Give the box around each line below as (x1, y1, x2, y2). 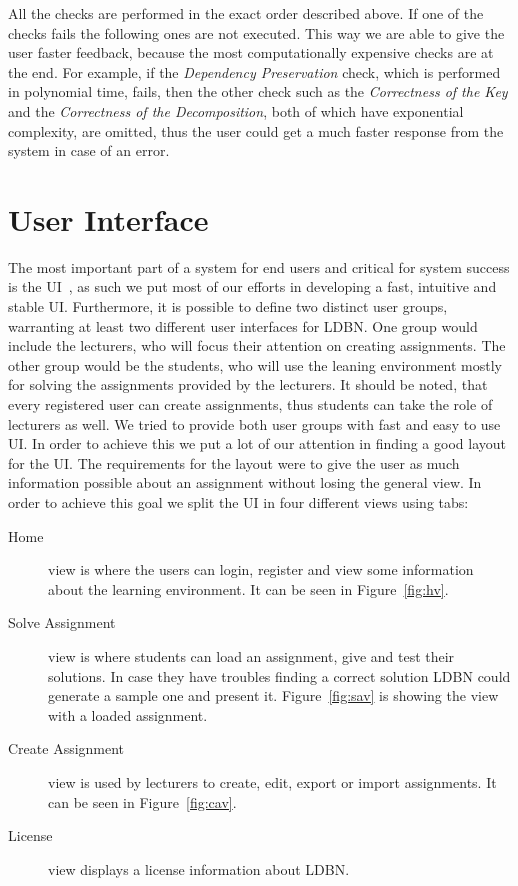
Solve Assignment (8, 612, 116, 633)
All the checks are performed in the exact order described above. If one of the (8, 3, 484, 23)
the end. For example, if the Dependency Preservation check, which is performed (8, 61, 501, 82)
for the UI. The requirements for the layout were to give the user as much (8, 452, 460, 473)
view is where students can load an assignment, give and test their (48, 645, 455, 666)
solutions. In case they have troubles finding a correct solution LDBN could (48, 665, 511, 686)
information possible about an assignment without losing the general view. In (8, 472, 482, 493)
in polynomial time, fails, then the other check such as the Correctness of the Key (8, 81, 508, 102)
